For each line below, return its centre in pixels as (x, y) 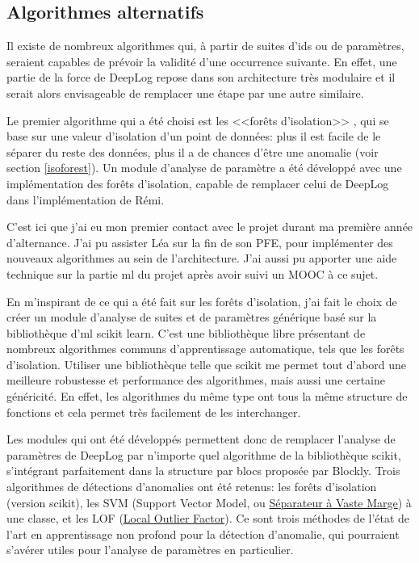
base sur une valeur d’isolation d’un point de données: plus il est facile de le (194, 136)
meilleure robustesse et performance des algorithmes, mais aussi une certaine (196, 380)
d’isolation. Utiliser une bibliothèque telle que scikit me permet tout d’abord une (207, 364)
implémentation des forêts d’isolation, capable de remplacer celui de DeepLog (198, 183)
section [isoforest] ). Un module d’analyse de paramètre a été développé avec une (204, 168)
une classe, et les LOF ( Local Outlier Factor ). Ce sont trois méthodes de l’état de (208, 518)
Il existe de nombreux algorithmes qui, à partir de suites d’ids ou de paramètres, (205, 46)
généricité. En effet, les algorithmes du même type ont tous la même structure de (207, 396)
